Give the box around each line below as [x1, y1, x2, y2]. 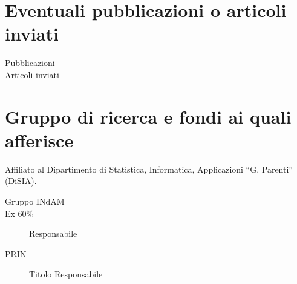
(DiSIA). [5, 174, 37, 187]
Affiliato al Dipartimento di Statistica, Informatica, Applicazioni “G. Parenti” [5, 162, 293, 175]
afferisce [5, 127, 74, 152]
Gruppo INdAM [5, 195, 65, 207]
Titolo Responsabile [29, 268, 103, 280]
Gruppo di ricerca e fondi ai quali [5, 104, 292, 128]
